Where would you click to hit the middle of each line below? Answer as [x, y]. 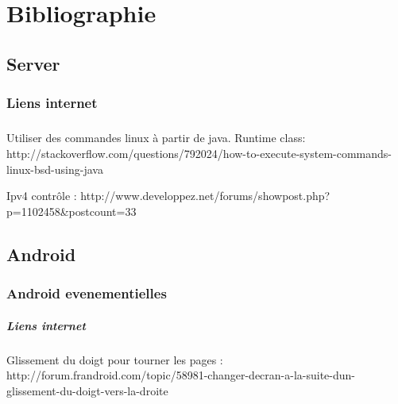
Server [33, 63]
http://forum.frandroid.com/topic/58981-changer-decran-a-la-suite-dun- [181, 375]
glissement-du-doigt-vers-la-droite [87, 390]
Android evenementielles [87, 293]
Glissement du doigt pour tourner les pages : [115, 359]
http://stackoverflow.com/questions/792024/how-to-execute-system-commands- [199, 153]
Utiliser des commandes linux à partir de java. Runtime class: [156, 138]
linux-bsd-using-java [55, 169]
